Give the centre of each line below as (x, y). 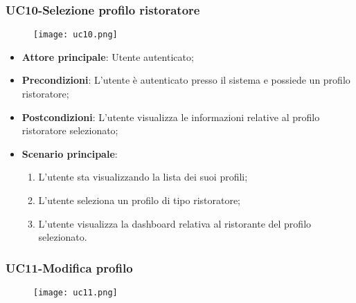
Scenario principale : (70, 153)
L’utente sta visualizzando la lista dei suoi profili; (143, 177)
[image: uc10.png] (75, 35)
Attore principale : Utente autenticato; (108, 56)
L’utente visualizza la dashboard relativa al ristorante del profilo (175, 223)
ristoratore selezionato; (70, 130)
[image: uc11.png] (75, 293)
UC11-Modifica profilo (69, 267)
